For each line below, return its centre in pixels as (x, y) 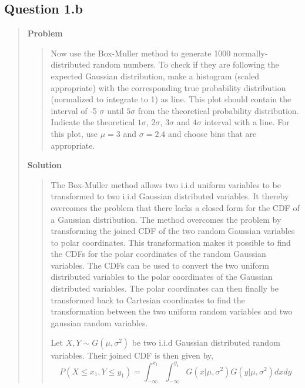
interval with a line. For (247, 122)
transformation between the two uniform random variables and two (172, 311)
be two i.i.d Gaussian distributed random (206, 342)
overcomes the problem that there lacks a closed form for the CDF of (175, 207)
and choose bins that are (212, 133)
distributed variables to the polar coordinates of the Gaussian (162, 277)
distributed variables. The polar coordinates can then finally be (165, 288)
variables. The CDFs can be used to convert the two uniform (160, 265)
